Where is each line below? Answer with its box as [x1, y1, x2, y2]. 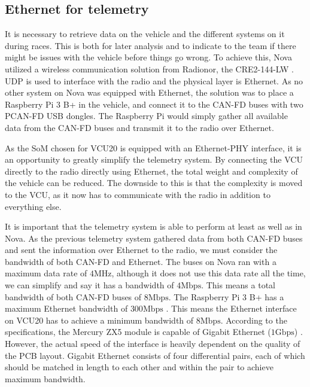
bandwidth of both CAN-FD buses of [5, 290, 142, 303]
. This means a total [201, 279, 275, 291]
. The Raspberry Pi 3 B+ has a [168, 290, 284, 303]
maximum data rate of [5, 267, 87, 279]
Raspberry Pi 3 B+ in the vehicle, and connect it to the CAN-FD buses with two [5, 97, 303, 110]
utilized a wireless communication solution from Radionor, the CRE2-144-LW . [5, 62, 294, 75]
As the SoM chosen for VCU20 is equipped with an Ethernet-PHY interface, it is [5, 141, 302, 154]
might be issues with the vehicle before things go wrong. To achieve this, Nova [5, 51, 292, 63]
